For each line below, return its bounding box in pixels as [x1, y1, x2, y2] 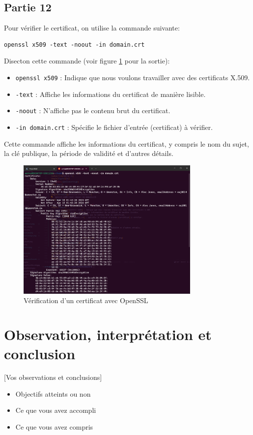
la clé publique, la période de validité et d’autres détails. [4, 148, 173, 158]
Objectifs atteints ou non [15, 388, 91, 399]
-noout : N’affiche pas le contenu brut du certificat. [15, 105, 170, 116]
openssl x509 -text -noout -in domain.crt [4, 41, 145, 48]
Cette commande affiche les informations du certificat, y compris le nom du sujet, [4, 138, 249, 149]
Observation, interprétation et [4, 324, 212, 344]
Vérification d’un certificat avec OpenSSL [24, 295, 148, 306]
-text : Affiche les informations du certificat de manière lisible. [15, 89, 206, 99]
